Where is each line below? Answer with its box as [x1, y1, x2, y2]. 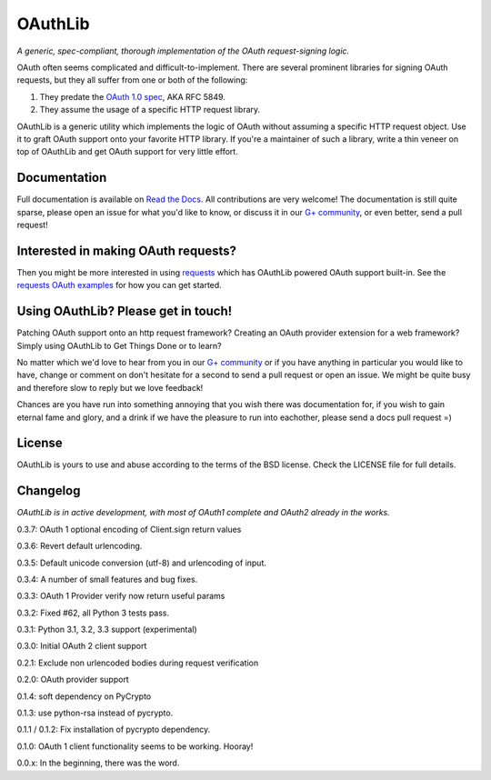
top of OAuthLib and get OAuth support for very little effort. [16, 146, 238, 157]
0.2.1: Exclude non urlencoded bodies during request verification [16, 657, 259, 668]
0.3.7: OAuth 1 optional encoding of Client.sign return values [16, 524, 242, 535]
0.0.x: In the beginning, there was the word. [16, 757, 180, 768]
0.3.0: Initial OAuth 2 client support [16, 641, 147, 652]
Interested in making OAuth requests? [16, 243, 236, 258]
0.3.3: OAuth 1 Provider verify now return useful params [16, 591, 225, 602]
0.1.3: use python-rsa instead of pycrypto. [16, 707, 174, 718]
